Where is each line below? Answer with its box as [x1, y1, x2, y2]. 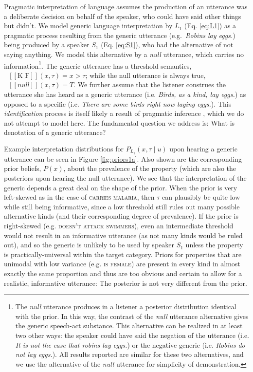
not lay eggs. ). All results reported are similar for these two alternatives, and [15, 349, 244, 359]
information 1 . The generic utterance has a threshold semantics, [4, 59, 192, 71]
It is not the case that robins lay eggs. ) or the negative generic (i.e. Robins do [15, 339, 245, 350]
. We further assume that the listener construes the [73, 79, 226, 90]
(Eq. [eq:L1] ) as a [184, 20, 236, 31]
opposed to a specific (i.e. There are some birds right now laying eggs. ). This [4, 98, 232, 109]
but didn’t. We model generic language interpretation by [4, 20, 173, 31]
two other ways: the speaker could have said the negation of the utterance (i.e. [15, 330, 249, 340]
